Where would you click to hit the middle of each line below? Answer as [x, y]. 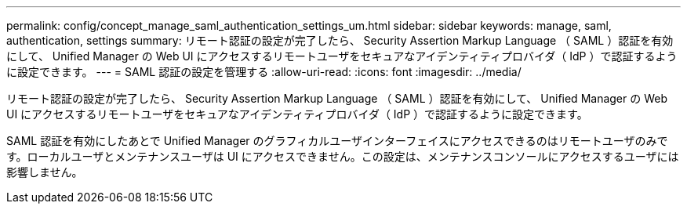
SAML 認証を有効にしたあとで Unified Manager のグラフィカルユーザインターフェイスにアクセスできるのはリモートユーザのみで [337, 141]
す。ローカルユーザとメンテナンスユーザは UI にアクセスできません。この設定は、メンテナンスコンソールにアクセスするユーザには [343, 156]
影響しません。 [45, 172]
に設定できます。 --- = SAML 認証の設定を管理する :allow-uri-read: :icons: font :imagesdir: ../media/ [264, 72]
